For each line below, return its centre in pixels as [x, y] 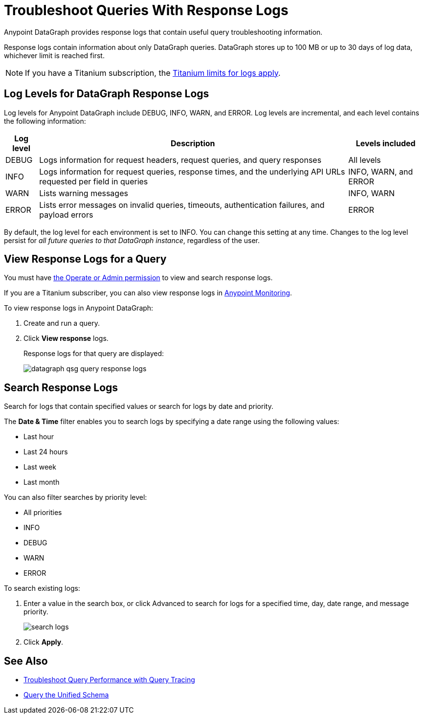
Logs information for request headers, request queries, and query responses [180, 160]
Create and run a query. [62, 323]
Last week [40, 467]
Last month [42, 482]
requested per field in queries [94, 181]
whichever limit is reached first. [54, 55]
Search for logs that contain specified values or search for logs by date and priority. [139, 406]
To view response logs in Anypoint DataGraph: [79, 308]
